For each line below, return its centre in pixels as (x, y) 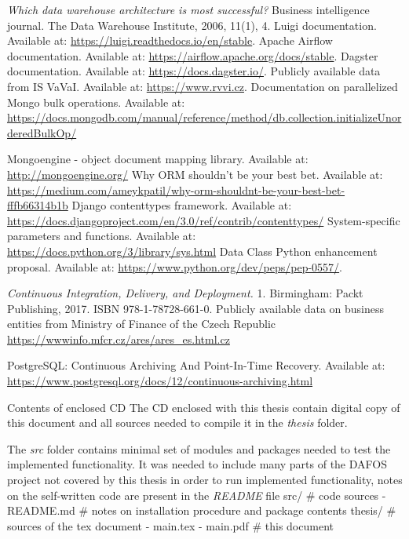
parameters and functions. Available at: (102, 236)
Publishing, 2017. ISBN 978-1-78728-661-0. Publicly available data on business (196, 308)
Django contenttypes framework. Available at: (182, 205)
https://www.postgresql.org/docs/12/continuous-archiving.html (160, 381)
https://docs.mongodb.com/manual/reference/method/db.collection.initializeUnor (204, 117)
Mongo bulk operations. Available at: (96, 102)
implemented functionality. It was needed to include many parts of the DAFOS (197, 464)
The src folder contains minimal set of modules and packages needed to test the (199, 448)
